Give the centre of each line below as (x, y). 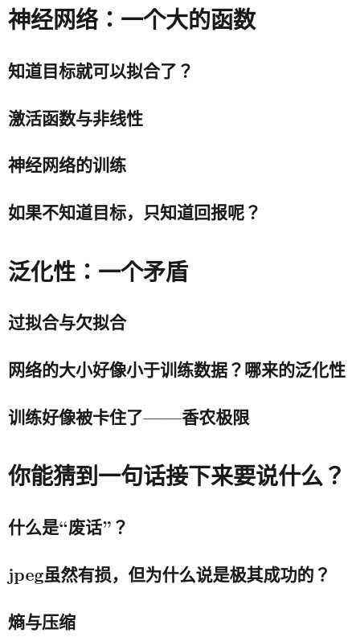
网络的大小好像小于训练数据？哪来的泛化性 (177, 369)
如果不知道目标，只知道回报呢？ (135, 212)
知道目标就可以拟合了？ (101, 69)
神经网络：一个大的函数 (132, 19)
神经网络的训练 (67, 164)
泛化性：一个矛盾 (98, 270)
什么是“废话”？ (68, 526)
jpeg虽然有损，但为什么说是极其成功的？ (170, 573)
